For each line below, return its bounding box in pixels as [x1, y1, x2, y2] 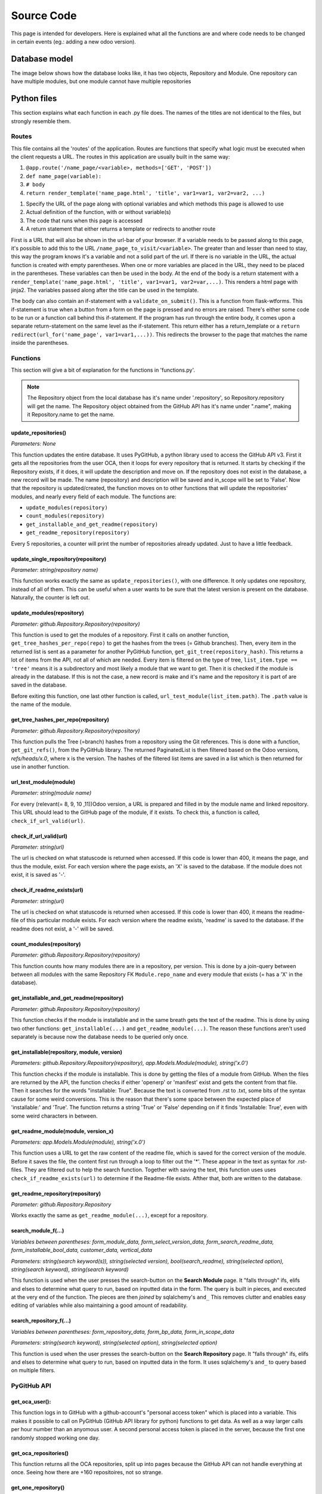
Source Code [11, 9, 77, 22]
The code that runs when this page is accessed [26, 217, 143, 224]
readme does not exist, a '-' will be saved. [11, 925, 114, 932]
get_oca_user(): [11, 1398, 51, 1405]
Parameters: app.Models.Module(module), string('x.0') [11, 1138, 145, 1146]
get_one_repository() [11, 1484, 65, 1491]
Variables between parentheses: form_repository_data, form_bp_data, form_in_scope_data [11, 1328, 235, 1335]
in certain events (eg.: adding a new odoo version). [11, 38, 137, 45]
